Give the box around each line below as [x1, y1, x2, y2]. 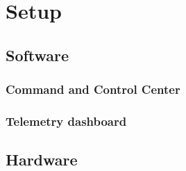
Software [6, 44, 69, 65]
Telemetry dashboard [6, 112, 127, 129]
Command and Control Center [6, 81, 180, 98]
